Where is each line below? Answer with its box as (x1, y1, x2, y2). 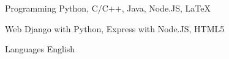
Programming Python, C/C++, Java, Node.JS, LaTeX (5, 2, 211, 14)
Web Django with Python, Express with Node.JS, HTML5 (5, 22, 225, 35)
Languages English (5, 43, 75, 55)
